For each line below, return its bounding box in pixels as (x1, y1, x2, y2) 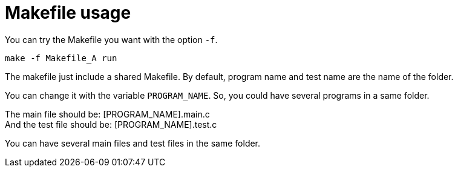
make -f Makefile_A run (5, 53, 117, 63)
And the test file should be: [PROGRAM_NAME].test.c (5, 119, 217, 130)
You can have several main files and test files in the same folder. (5, 137, 261, 148)
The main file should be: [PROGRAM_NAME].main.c (5, 108, 210, 119)
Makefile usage (5, 2, 131, 23)
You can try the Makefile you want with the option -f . (5, 34, 218, 45)
